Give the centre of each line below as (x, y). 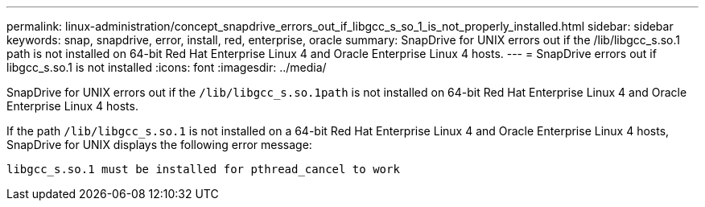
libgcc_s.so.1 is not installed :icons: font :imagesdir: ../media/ (167, 67)
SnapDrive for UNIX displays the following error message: (159, 145)
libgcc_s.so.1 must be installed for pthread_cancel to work (203, 169)
